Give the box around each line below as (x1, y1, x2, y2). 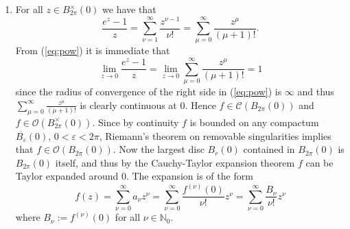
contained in (243, 142, 295, 156)
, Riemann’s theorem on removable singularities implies (99, 128, 331, 143)
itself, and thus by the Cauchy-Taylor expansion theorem (55, 155, 295, 169)
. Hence (185, 97, 216, 112)
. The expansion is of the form (126, 169, 253, 183)
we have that (102, 2, 156, 16)
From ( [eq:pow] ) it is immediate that (15, 43, 170, 58)
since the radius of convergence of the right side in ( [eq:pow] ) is (15, 84, 282, 99)
